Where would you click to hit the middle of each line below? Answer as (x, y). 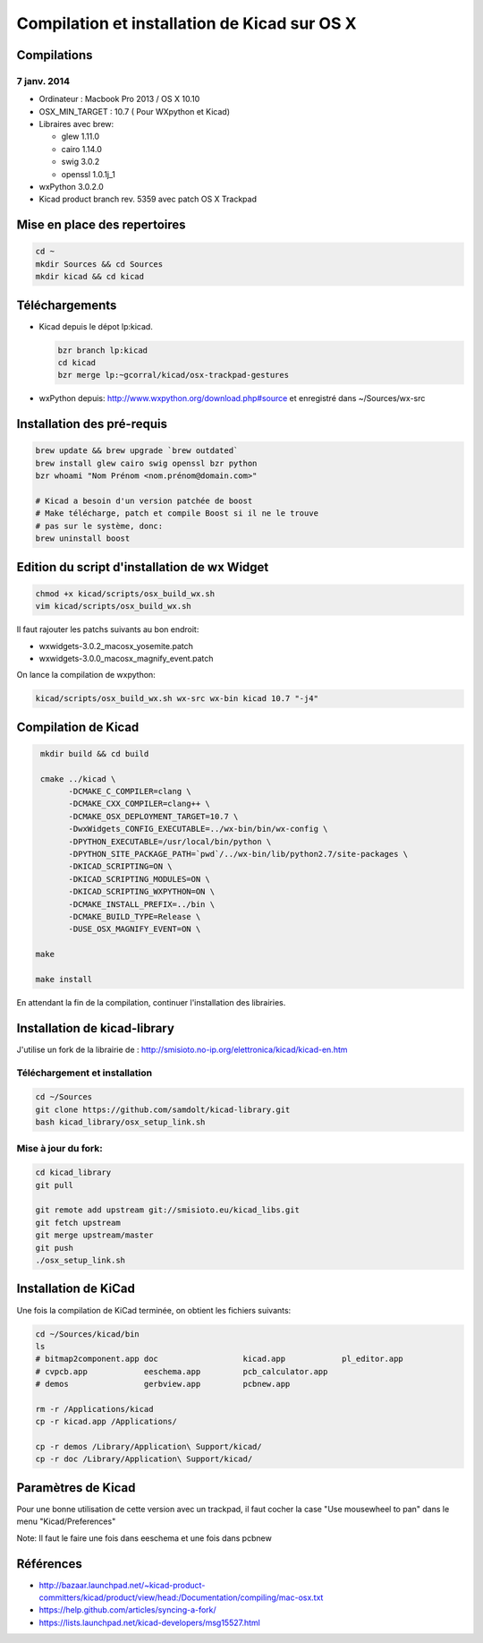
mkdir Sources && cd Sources (99, 264)
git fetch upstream (78, 1223)
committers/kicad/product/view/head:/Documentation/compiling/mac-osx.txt (181, 1597)
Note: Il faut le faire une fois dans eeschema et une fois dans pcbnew (144, 1538)
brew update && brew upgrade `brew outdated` (137, 451)
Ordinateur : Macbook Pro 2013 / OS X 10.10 (119, 99)
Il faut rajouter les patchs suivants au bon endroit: (108, 629)
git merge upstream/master (94, 1235)
